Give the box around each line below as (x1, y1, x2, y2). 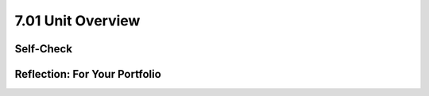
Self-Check (14, 42, 73, 56)
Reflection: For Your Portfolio (14, 67, 162, 81)
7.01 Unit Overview (14, 12, 141, 29)
